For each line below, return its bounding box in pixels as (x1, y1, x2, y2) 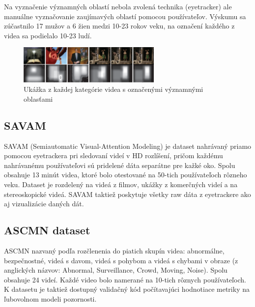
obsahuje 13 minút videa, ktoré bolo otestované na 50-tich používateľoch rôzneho (4, 169, 247, 180)
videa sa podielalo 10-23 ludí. (4, 30, 92, 40)
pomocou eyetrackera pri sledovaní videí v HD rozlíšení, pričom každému (4, 150, 223, 161)
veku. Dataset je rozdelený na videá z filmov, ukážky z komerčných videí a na (4, 179, 238, 189)
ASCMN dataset (4, 223, 90, 238)
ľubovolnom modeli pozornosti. (4, 293, 97, 304)
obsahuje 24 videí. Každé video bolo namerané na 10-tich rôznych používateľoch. (4, 274, 246, 284)
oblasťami (24, 93, 53, 104)
